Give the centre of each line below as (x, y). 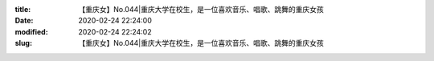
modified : (31, 31)
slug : (23, 43)
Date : (24, 21)
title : (23, 9)
